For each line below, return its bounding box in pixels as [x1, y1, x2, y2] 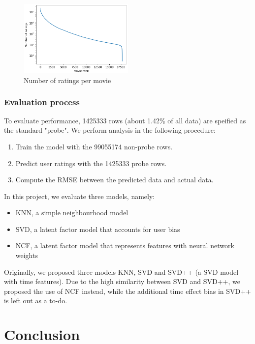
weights [15, 250, 38, 260]
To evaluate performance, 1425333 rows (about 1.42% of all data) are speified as [4, 115, 246, 125]
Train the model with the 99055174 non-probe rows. [15, 141, 173, 151]
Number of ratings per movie [24, 75, 111, 85]
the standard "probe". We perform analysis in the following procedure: [4, 125, 216, 135]
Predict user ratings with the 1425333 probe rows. [15, 158, 167, 168]
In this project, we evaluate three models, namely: [4, 191, 155, 201]
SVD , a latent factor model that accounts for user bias [15, 224, 180, 234]
